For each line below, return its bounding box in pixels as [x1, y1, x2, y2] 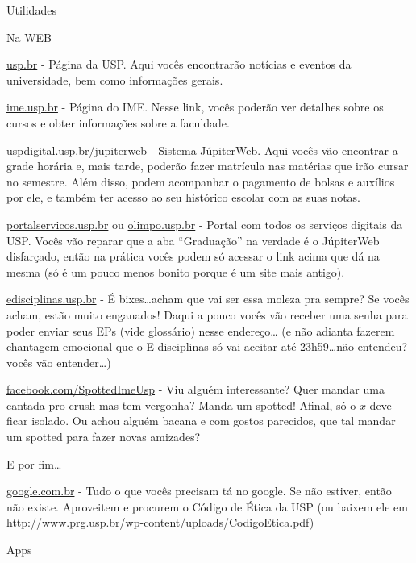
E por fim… [6, 455, 62, 472]
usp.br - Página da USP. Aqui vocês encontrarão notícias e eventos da [6, 56, 352, 73]
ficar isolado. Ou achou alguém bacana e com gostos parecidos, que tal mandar [6, 412, 396, 429]
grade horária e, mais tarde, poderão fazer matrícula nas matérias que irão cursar [6, 157, 409, 174]
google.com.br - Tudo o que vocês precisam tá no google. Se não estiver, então [6, 482, 392, 499]
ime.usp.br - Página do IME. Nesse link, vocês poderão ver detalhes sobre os [6, 98, 384, 115]
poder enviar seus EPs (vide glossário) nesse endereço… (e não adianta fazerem [6, 322, 395, 339]
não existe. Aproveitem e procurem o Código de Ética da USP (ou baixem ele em [6, 498, 408, 515]
